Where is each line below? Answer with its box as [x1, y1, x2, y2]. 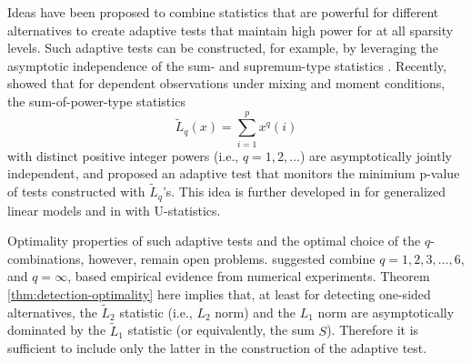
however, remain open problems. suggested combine [88, 248, 376, 267]
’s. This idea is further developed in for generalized [162, 182, 446, 201]
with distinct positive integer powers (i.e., [7, 146, 239, 165]
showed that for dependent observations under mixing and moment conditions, [7, 74, 446, 93]
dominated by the [7, 320, 106, 339]
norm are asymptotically [317, 302, 455, 321]
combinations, [7, 248, 85, 267]
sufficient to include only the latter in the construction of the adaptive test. [7, 338, 427, 358]
